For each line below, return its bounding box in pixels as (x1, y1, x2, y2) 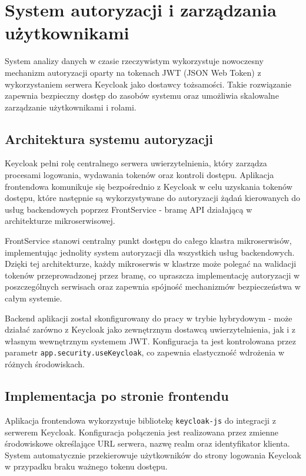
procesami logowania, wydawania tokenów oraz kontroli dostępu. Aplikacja (5, 169, 274, 181)
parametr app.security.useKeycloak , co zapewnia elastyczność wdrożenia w (5, 346, 284, 358)
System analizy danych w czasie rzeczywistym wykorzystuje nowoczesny (5, 55, 264, 67)
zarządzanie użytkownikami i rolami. (5, 100, 137, 113)
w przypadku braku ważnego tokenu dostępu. (5, 460, 168, 472)
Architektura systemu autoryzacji (5, 129, 213, 148)
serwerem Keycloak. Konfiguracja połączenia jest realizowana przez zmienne (5, 425, 279, 438)
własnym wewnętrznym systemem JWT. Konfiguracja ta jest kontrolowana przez (5, 334, 296, 347)
